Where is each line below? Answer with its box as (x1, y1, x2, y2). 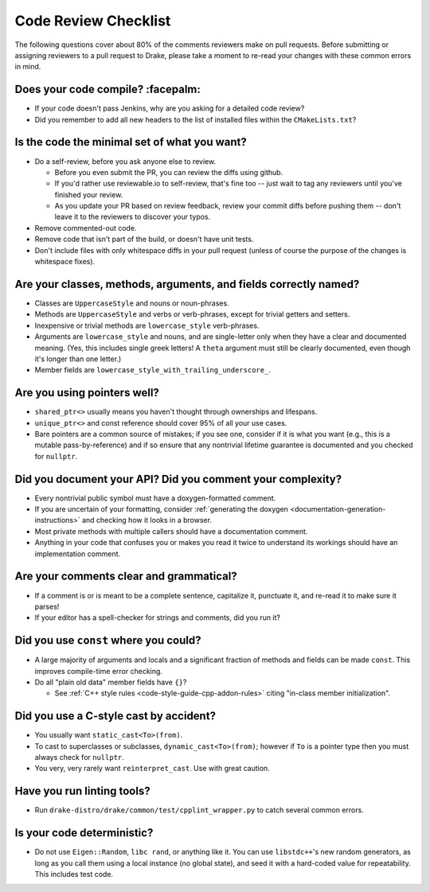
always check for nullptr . (34, 753, 125, 762)
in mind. (14, 62, 41, 72)
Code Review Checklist (14, 12, 171, 29)
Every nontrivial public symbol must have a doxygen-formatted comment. (34, 493, 276, 503)
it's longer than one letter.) (34, 354, 122, 364)
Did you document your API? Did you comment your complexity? (14, 472, 342, 485)
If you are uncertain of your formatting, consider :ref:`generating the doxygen (34, 504, 288, 514)
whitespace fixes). (34, 257, 96, 267)
